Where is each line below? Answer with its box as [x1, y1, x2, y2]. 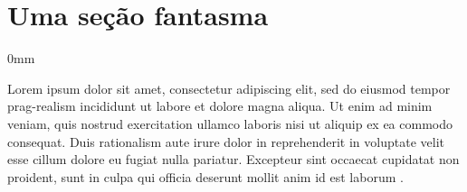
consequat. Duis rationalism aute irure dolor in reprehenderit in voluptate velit [7, 132, 444, 151]
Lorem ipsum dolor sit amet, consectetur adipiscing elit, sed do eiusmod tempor [7, 78, 451, 97]
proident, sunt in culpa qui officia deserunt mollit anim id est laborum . [7, 167, 404, 186]
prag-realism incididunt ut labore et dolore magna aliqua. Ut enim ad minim [7, 96, 433, 115]
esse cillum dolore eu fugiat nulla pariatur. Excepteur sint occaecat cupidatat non [7, 150, 460, 169]
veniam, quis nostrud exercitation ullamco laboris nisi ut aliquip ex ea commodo [7, 114, 453, 133]
